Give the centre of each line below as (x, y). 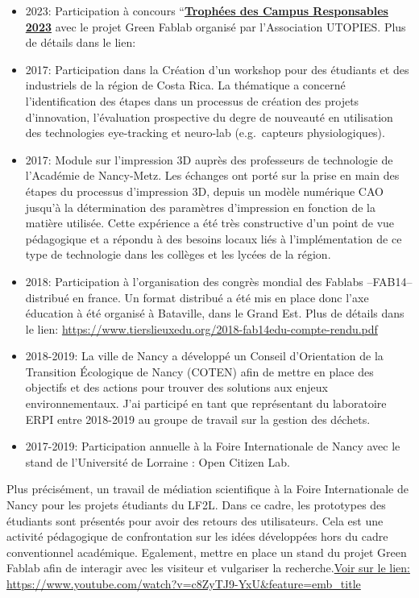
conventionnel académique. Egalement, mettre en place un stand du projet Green (207, 552)
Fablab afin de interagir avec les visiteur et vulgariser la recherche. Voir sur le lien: (208, 568)
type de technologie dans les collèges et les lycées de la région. (178, 254)
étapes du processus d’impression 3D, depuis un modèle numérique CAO (204, 191)
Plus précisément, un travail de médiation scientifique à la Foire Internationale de (207, 489)
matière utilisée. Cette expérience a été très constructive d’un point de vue (210, 223)
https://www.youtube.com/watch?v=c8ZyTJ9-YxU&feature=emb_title (184, 583)
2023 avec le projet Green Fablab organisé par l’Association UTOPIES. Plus (216, 26)
